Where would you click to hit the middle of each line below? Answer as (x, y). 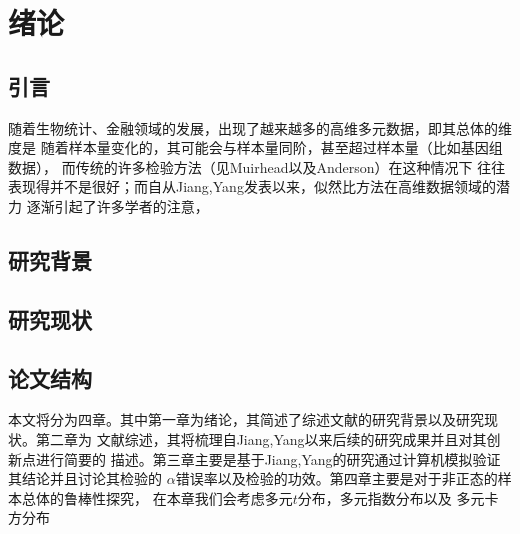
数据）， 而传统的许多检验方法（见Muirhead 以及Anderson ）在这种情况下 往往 (257, 166)
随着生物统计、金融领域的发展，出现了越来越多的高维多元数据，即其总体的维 (260, 127)
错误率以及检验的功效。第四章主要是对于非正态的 (336, 478)
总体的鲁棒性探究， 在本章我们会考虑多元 (157, 497)
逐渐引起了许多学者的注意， (117, 205)
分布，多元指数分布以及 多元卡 (398, 497)
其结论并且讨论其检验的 (85, 478)
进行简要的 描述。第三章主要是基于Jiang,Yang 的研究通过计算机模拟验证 (268, 458)
